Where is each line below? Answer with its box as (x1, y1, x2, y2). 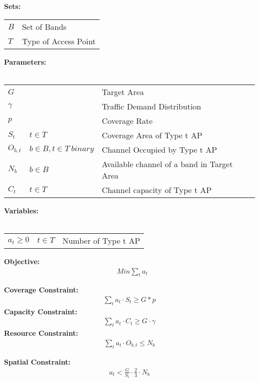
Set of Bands (22, 20, 67, 32)
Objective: (4, 256, 40, 266)
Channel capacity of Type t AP (102, 184, 212, 195)
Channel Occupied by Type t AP (102, 143, 217, 155)
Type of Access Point (22, 35, 96, 47)
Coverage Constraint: (4, 285, 79, 295)
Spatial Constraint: (4, 356, 71, 367)
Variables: (4, 205, 39, 215)
